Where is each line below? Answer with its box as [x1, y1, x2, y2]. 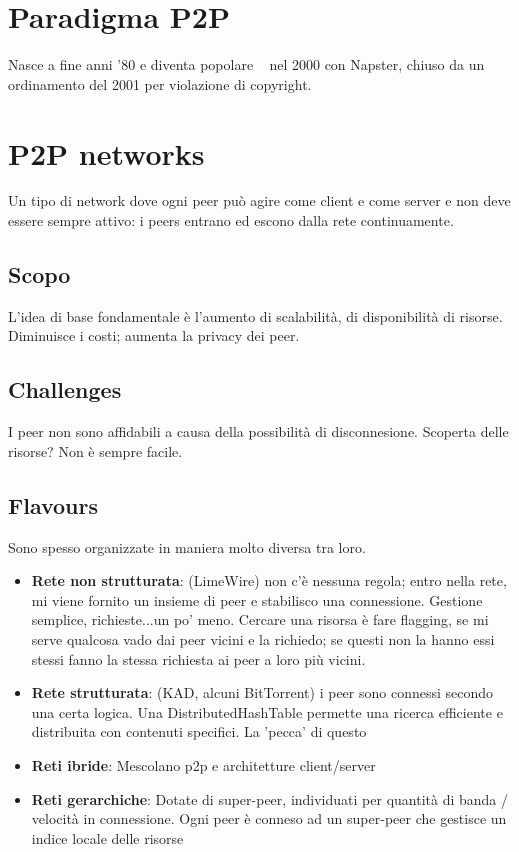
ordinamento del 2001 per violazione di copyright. [8, 73, 312, 94]
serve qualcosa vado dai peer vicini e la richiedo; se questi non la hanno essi [31, 628, 495, 649]
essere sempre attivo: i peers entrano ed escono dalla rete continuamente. [8, 210, 454, 231]
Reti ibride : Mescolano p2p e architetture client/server [31, 754, 376, 775]
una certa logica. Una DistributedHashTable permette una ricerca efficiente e [31, 701, 503, 722]
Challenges [8, 374, 122, 405]
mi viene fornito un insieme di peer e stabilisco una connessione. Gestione [31, 589, 483, 610]
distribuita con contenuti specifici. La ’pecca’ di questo [31, 721, 367, 742]
